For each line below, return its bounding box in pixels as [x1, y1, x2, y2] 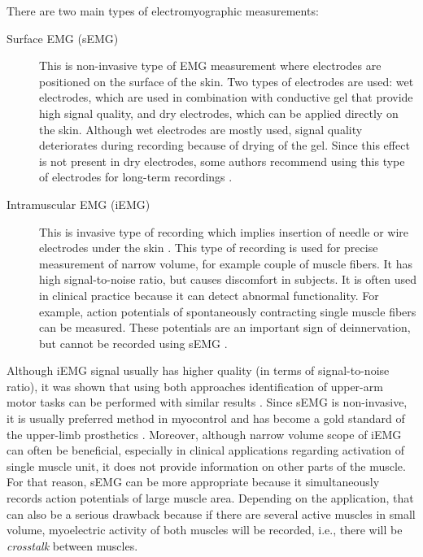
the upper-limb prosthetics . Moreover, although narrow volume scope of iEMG [7, 425, 402, 442]
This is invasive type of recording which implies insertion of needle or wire [39, 223, 409, 240]
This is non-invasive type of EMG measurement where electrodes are [39, 57, 382, 74]
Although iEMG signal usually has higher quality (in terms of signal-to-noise [7, 362, 390, 379]
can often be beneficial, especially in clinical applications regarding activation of [7, 442, 405, 459]
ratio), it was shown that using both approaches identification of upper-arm [7, 377, 383, 394]
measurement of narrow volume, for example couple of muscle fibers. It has [39, 255, 412, 272]
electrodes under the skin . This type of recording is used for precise [39, 239, 378, 256]
